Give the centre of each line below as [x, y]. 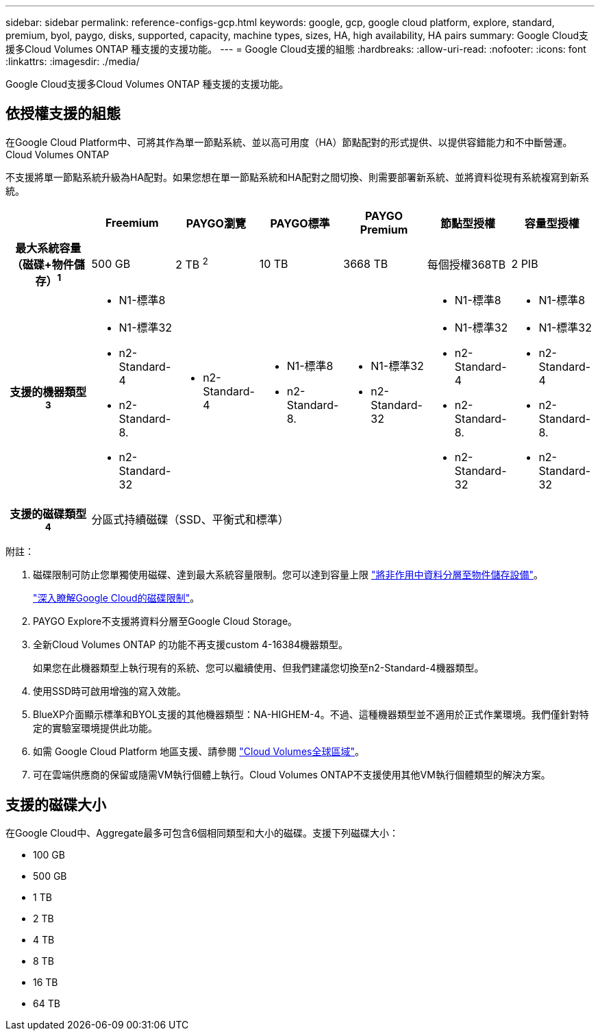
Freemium [132, 222]
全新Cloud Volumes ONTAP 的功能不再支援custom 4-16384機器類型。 [191, 645]
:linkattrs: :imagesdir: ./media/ [73, 61]
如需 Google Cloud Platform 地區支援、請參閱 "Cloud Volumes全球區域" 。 [199, 752]
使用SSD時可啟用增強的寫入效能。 [110, 691]
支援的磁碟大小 [56, 804]
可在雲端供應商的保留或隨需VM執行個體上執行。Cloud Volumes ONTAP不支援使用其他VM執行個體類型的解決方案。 [292, 775]
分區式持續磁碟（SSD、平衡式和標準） [190, 520]
